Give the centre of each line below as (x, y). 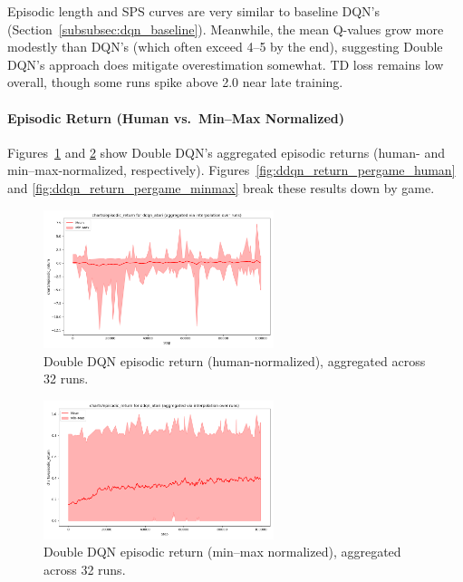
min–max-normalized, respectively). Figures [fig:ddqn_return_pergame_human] (231, 170)
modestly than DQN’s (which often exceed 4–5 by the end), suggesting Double (225, 47)
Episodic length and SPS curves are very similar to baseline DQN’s (194, 11)
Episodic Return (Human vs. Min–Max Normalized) (176, 117)
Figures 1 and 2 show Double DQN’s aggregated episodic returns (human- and (226, 152)
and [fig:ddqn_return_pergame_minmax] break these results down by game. (221, 187)
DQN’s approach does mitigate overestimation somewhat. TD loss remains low (226, 64)
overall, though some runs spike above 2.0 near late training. (175, 82)
